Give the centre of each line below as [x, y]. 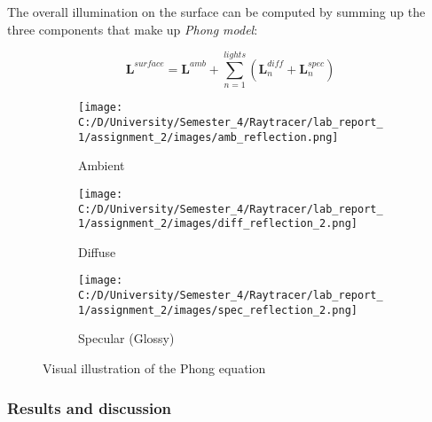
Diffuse [97, 251]
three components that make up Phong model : [133, 29]
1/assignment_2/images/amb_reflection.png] [208, 137]
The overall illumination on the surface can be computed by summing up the [216, 12]
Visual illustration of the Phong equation [154, 368]
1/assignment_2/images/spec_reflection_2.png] [218, 310]
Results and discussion [90, 407]
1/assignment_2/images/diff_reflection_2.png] [218, 224]
